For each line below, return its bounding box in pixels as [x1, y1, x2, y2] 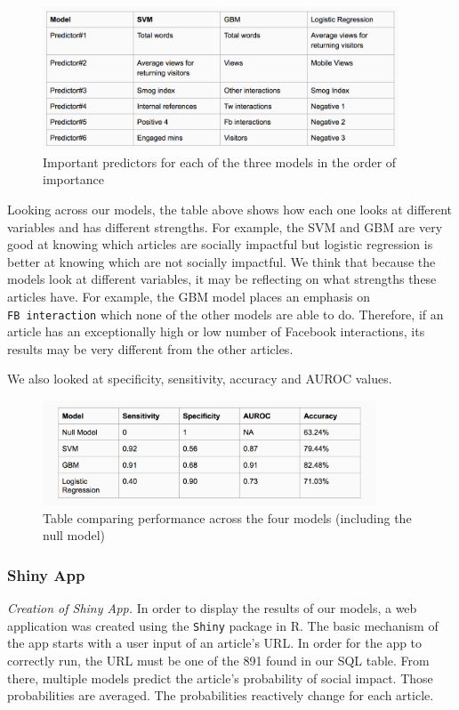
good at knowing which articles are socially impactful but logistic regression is [7, 235, 433, 254]
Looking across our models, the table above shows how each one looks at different [7, 199, 453, 218]
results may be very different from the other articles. [7, 339, 294, 358]
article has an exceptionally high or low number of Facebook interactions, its [7, 322, 425, 341]
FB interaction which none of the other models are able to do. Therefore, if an [7, 304, 444, 323]
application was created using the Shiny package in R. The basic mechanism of [7, 616, 439, 634]
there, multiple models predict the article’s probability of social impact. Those [7, 668, 433, 687]
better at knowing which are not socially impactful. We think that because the [7, 252, 436, 270]
